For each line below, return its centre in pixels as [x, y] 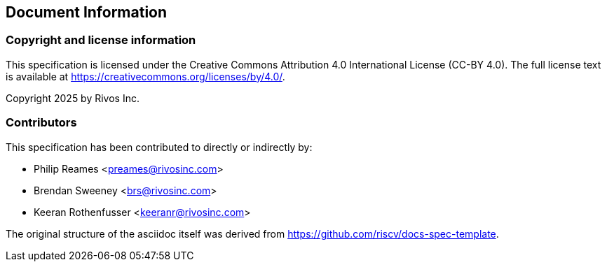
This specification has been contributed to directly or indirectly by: [159, 147]
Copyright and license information [101, 40]
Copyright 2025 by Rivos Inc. [73, 98]
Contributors [41, 123]
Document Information [87, 12]
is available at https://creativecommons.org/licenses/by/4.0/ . [145, 76]
